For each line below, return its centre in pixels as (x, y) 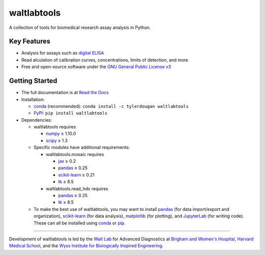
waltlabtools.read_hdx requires (77, 188)
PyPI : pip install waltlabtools (70, 113)
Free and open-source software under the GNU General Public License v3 (96, 67)
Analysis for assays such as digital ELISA (63, 53)
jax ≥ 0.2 (67, 161)
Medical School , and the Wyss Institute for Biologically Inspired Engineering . (86, 246)
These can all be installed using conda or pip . (79, 223)
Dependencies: (37, 120)
